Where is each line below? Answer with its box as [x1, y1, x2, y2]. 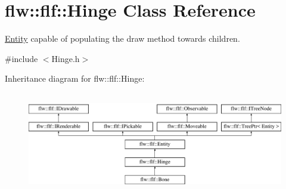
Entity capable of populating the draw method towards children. [5, 32, 240, 45]
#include [5, 52, 38, 64]
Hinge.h [51, 52, 80, 64]
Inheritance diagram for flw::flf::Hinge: [5, 72, 145, 85]
